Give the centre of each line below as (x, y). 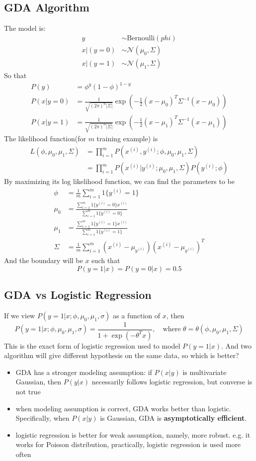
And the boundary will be (43, 260)
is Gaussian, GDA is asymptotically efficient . (173, 418)
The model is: (25, 28)
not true (28, 391)
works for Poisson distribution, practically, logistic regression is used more (128, 444)
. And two (237, 345)
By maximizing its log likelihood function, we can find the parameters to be (119, 181)
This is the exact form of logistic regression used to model (92, 345)
